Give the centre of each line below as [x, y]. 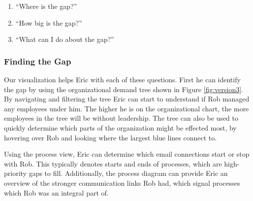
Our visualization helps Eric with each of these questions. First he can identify [122, 79]
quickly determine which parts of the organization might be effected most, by [120, 127]
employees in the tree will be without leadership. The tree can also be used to [121, 118]
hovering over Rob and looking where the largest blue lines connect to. [111, 137]
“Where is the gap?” [46, 6]
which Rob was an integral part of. [56, 192]
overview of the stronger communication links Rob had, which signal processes [122, 183]
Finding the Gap [38, 61]
